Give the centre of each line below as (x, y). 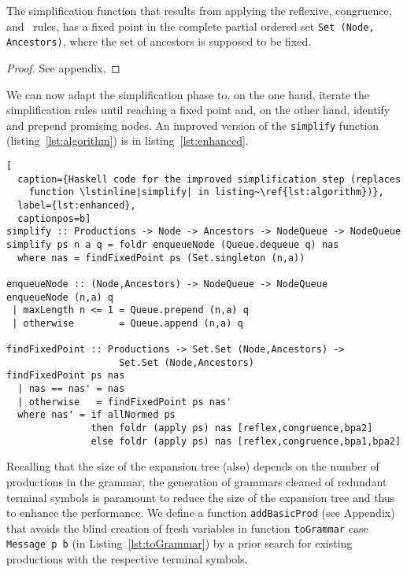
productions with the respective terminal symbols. (127, 559)
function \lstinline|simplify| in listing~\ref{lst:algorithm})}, (206, 192)
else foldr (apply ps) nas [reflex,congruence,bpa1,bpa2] (246, 441)
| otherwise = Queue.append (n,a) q (128, 323)
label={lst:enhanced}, (77, 205)
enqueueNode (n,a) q (60, 297)
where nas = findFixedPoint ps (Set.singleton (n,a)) (161, 258)
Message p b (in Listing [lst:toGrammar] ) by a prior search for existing (179, 543)
